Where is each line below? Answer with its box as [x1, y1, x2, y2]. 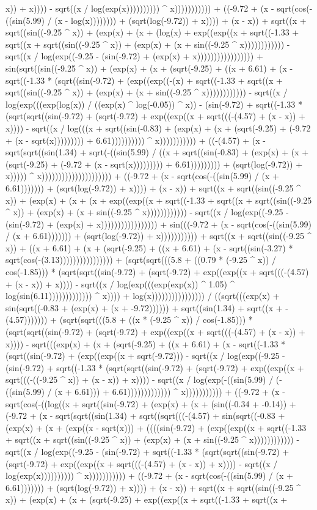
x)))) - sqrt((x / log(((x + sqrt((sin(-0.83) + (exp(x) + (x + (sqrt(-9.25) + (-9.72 [5, 121, 311, 134]
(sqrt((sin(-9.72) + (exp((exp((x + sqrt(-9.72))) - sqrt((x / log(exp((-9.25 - [5, 349, 285, 362]
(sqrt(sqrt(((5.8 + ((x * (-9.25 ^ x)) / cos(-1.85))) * [59, 313, 253, 326]
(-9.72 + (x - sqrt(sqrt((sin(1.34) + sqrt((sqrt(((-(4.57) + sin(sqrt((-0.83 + [5, 409, 285, 422]
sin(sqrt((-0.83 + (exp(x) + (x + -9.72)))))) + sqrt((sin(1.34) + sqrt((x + [5, 301, 283, 314]
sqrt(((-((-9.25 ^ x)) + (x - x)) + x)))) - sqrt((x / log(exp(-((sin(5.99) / [5, 373, 274, 386]
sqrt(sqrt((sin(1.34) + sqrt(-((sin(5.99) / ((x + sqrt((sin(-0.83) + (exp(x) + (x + [5, 146, 309, 158]
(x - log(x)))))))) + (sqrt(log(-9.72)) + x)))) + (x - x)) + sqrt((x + [54, 13, 307, 26]
